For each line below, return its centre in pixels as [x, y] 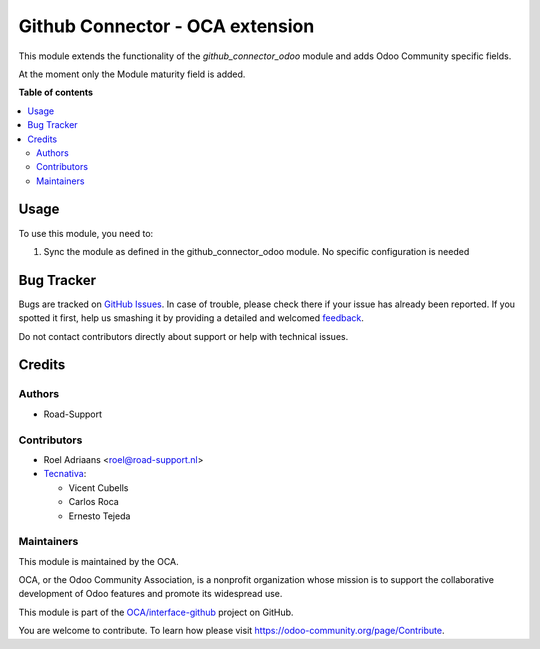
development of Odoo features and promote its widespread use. [150, 594]
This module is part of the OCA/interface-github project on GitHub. [156, 612]
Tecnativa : [65, 474]
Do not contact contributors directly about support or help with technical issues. [183, 336]
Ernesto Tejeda [99, 516]
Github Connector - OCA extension [166, 26]
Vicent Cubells [98, 487]
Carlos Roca [93, 502]
